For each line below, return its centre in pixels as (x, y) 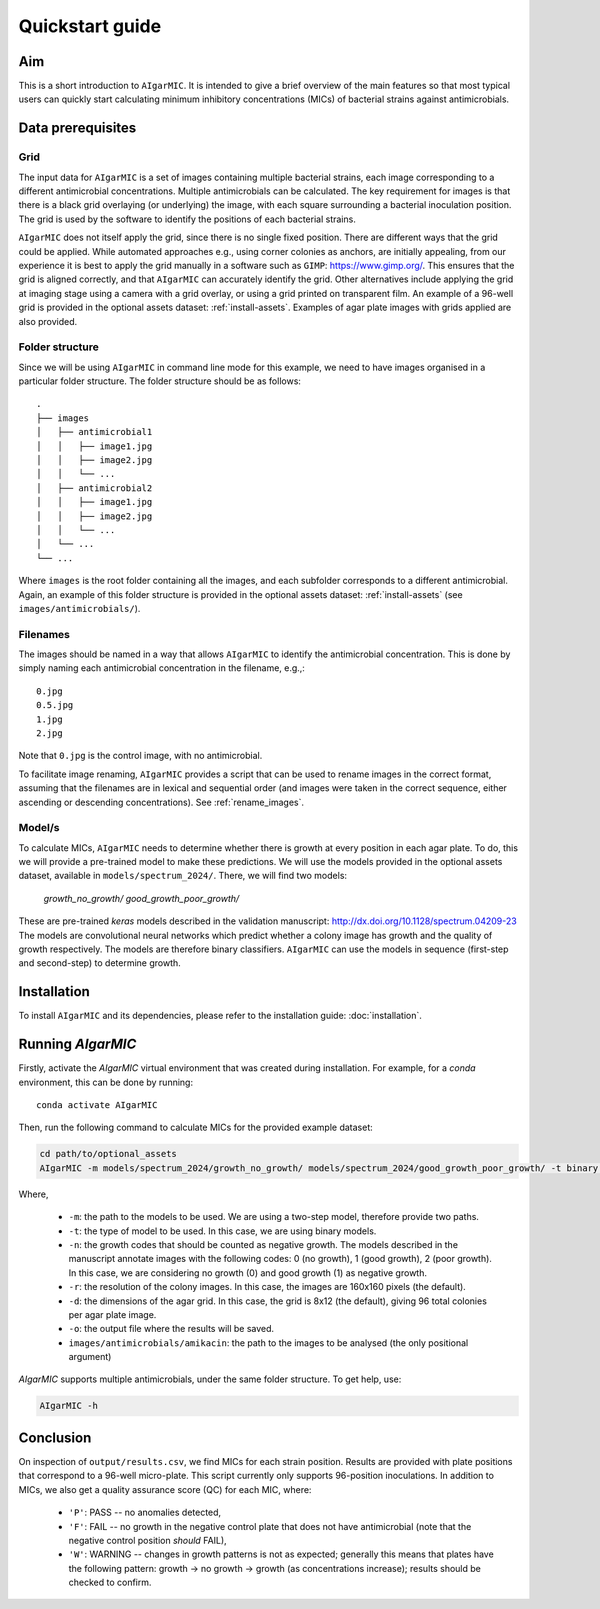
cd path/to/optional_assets (108, 1154)
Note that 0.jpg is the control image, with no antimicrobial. (140, 756)
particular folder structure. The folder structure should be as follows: (160, 381)
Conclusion (55, 1437)
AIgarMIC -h (69, 1406)
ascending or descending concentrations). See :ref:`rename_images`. (161, 802)
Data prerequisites (77, 128)
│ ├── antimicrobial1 (94, 432)
